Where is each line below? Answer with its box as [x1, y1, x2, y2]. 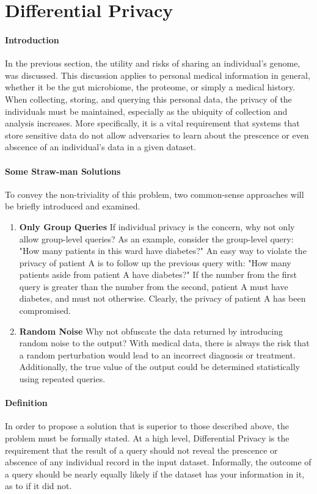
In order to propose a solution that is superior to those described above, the [5, 420, 290, 432]
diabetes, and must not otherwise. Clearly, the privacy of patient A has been [19, 292, 306, 305]
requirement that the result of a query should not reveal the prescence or [5, 443, 278, 456]
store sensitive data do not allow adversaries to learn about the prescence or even [5, 128, 309, 141]
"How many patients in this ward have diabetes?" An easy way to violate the [19, 244, 307, 257]
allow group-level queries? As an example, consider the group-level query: [19, 232, 294, 245]
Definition [5, 396, 48, 409]
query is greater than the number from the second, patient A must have [19, 280, 288, 292]
